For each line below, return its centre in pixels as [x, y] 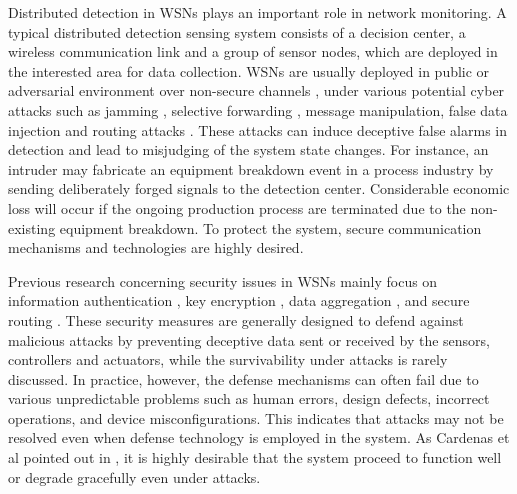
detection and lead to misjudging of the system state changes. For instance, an [248, 149]
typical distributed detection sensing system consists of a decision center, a [237, 31]
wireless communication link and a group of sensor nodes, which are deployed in [253, 51]
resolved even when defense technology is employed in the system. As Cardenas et [259, 437]
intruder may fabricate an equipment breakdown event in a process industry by [251, 168]
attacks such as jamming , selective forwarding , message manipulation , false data [258, 109]
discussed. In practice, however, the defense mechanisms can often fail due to [243, 378]
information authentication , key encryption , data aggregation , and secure [239, 300]
